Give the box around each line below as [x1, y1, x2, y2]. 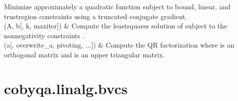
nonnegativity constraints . [4, 30, 85, 40]
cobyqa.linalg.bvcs [4, 78, 128, 98]
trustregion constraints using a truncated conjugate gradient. [4, 11, 187, 21]
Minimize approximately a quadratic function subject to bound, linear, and [4, 1, 231, 11]
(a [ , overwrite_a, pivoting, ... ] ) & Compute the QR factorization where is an [4, 40, 235, 50]
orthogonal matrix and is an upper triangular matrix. [4, 49, 165, 59]
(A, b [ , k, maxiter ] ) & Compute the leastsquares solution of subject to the [4, 21, 227, 31]
